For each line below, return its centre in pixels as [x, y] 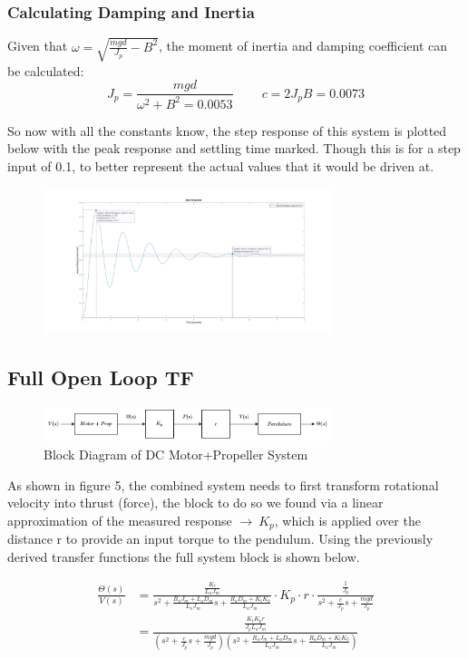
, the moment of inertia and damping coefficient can [303, 46]
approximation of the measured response [120, 520]
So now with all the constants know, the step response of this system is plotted [227, 130]
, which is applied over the [347, 520]
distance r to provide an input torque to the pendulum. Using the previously [220, 539]
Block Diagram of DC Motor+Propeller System [176, 454]
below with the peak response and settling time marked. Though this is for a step [234, 148]
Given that [38, 46]
